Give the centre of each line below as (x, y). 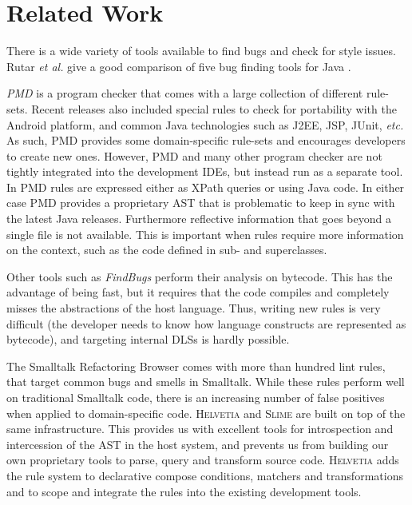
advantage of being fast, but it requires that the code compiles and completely (198, 292)
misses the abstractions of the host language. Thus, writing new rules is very (194, 308)
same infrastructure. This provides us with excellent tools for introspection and (200, 429)
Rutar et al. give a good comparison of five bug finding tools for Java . (179, 66)
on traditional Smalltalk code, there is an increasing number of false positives (196, 397)
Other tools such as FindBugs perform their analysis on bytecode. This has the (200, 276)
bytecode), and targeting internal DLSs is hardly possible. (148, 339)
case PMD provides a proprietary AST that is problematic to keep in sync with (201, 203)
